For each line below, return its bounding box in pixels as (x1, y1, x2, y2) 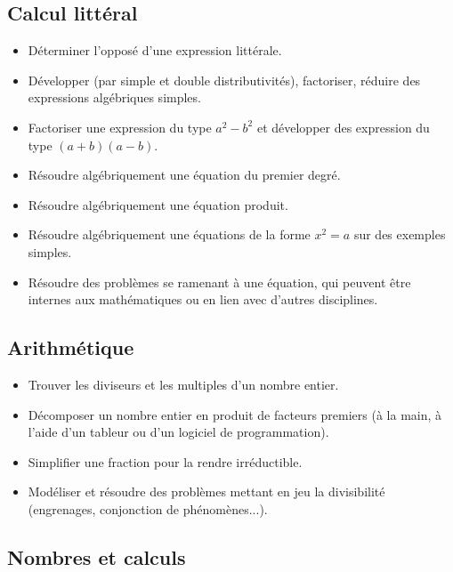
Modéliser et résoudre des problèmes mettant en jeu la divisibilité (28, 482, 385, 501)
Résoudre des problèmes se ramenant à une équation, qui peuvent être (28, 272, 411, 291)
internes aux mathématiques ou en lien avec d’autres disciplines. (28, 290, 378, 309)
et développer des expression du (256, 117, 430, 136)
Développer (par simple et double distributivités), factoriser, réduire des (28, 70, 421, 89)
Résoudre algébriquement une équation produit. (28, 195, 288, 213)
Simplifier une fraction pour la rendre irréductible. (28, 452, 303, 471)
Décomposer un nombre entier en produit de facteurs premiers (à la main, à (28, 405, 442, 423)
